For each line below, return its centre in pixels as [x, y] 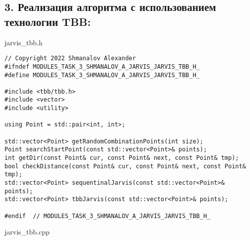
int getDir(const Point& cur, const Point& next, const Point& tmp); [122, 158]
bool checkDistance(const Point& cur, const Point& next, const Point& [125, 166]
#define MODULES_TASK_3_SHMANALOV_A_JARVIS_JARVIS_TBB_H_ [102, 75]
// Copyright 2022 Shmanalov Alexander [70, 59]
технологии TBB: [48, 21]
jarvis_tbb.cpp [27, 232]
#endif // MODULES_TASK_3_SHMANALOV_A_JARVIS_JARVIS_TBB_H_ [108, 216]
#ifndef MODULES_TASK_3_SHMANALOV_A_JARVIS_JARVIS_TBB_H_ [102, 66]
